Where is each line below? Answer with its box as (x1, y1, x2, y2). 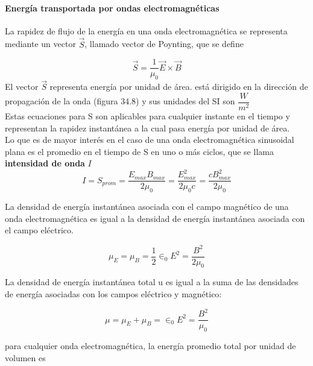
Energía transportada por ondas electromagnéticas (5, 1, 220, 14)
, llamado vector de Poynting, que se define (84, 37, 244, 50)
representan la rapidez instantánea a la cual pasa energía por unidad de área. (5, 121, 290, 134)
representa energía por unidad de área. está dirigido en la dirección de (49, 80, 308, 93)
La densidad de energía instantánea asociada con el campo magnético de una (5, 200, 289, 213)
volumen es (5, 351, 46, 364)
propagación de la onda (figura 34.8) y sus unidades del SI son (5, 95, 235, 107)
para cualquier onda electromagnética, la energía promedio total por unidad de (5, 339, 296, 352)
